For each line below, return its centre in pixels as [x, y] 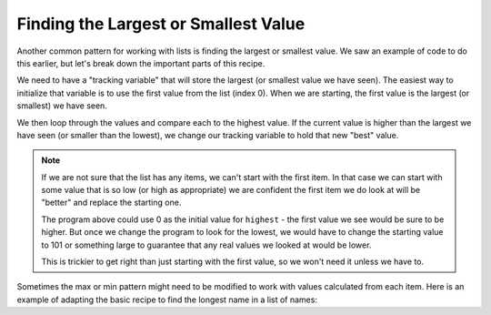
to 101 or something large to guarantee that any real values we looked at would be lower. [206, 245]
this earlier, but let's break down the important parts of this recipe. [141, 63]
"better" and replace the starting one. [111, 203]
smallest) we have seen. [62, 106]
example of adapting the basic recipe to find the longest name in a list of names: [167, 300]
